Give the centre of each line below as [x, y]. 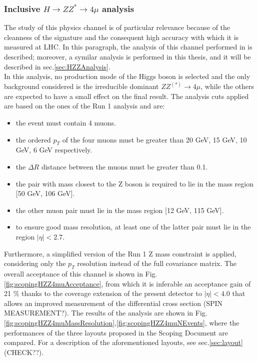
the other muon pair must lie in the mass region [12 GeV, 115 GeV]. [120, 210]
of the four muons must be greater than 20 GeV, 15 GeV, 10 [154, 139]
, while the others [227, 86]
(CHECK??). [24, 352]
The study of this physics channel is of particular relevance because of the [117, 27]
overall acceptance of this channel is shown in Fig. [81, 273]
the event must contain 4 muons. [66, 122]
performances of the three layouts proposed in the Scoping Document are [116, 332]
